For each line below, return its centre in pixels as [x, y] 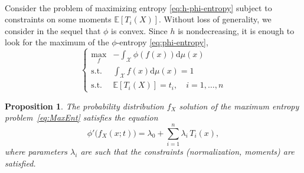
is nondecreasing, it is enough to [236, 30]
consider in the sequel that [53, 30]
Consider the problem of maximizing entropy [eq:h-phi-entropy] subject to [138, 7]
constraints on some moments [58, 19]
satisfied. [20, 163]
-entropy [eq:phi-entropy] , [162, 42]
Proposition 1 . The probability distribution [84, 106]
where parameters [36, 151]
